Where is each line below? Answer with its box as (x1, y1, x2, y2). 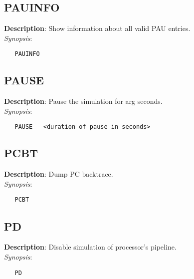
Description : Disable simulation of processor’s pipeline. (4, 242, 177, 252)
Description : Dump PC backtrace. (4, 169, 113, 179)
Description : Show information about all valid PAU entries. (4, 23, 191, 33)
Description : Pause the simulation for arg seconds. (4, 96, 163, 106)
